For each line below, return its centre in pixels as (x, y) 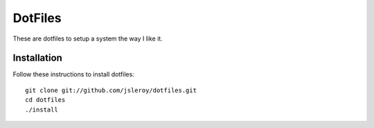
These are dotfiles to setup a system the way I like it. (88, 39)
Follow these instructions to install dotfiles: (73, 74)
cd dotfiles (45, 100)
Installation (37, 58)
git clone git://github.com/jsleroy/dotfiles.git (111, 90)
